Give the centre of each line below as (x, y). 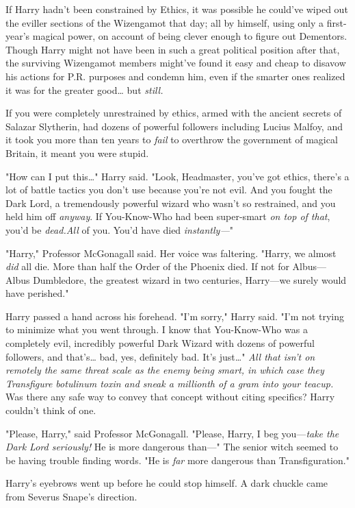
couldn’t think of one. (51, 410)
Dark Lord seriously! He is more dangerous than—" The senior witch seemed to (172, 447)
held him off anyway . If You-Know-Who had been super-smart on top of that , (168, 216)
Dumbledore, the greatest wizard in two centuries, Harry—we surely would (190, 279)
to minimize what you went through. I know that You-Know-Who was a (157, 329)
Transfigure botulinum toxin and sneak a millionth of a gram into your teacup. (170, 383)
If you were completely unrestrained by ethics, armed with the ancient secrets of (174, 113)
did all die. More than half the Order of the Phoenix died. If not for (147, 266)
